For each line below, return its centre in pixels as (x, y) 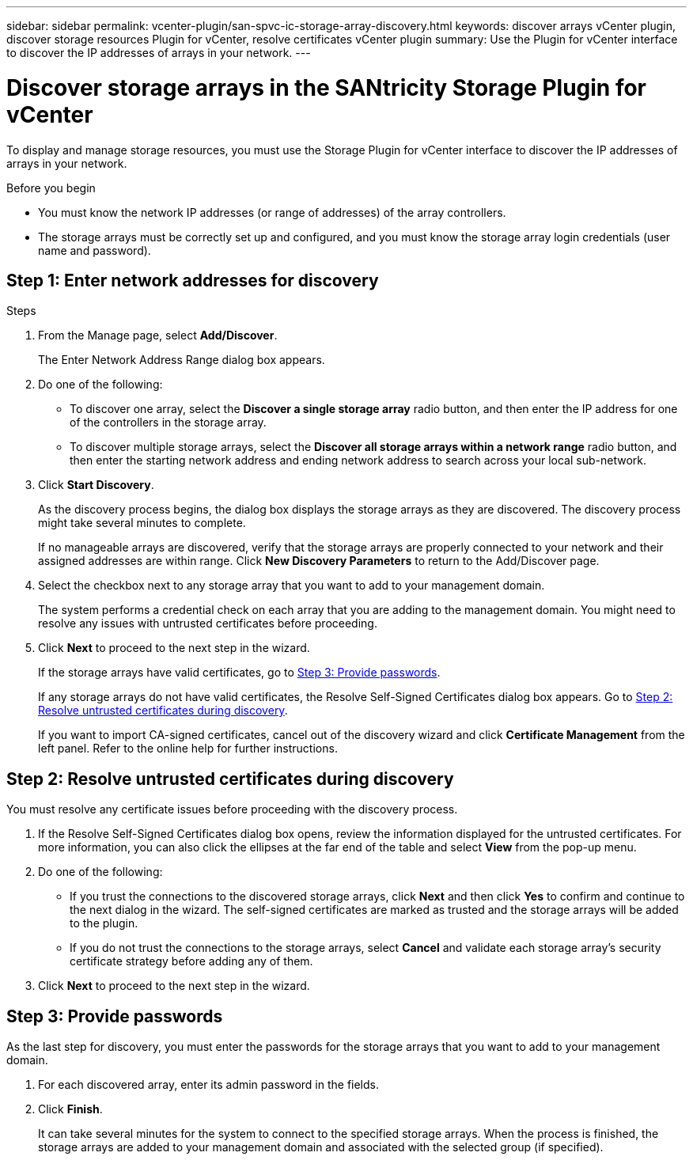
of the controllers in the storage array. (168, 423)
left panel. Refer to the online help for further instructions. (188, 749)
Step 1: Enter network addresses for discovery (193, 280)
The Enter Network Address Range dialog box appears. (182, 360)
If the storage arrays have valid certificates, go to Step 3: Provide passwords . (239, 673)
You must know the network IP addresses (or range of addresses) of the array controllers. (272, 212)
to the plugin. (104, 923)
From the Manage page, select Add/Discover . (158, 335)
